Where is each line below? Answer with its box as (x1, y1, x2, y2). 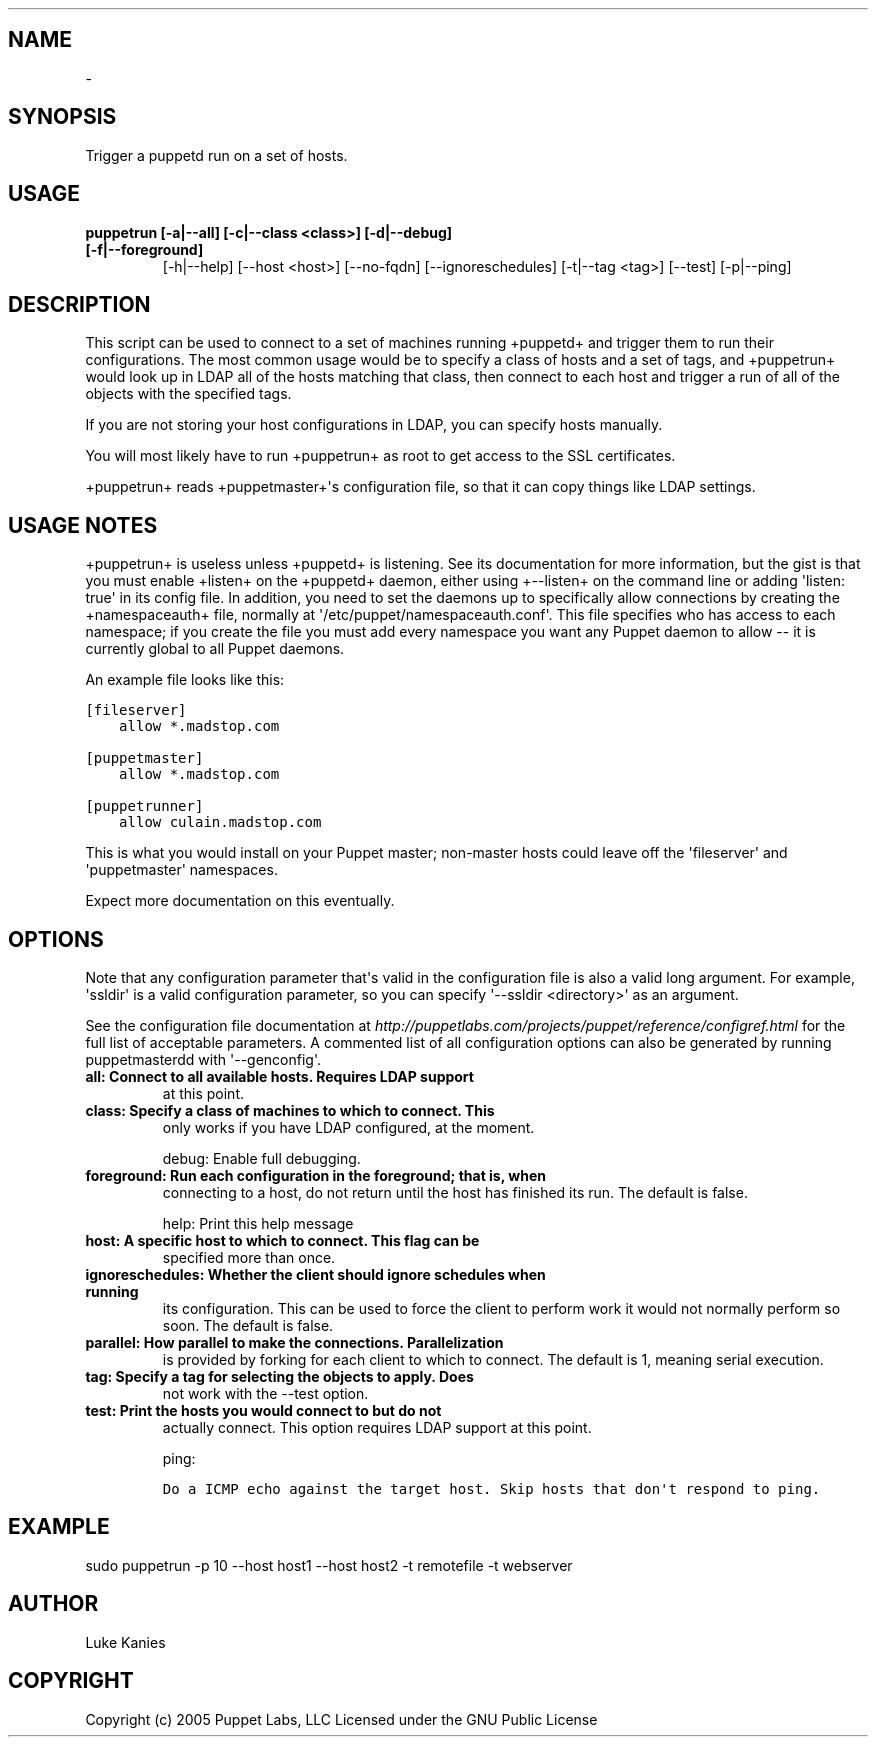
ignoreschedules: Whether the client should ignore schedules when (85, 1266, 546, 1284)
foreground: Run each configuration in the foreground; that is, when (85, 1167, 546, 1185)
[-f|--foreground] (85, 240, 204, 258)
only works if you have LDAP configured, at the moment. (162, 1119, 535, 1137)
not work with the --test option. (162, 1385, 369, 1403)
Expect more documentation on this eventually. (85, 892, 395, 910)
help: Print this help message (162, 1215, 354, 1233)
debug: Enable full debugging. (162, 1150, 361, 1168)
